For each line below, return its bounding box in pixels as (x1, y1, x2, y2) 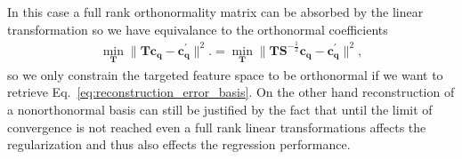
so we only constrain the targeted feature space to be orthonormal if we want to (7, 65, 443, 83)
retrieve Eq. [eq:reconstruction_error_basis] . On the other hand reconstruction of (7, 83, 455, 101)
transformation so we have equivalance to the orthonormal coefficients (7, 20, 388, 38)
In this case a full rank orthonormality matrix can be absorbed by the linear (7, 3, 424, 20)
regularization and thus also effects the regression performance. (7, 135, 351, 154)
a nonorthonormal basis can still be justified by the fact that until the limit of (7, 99, 433, 118)
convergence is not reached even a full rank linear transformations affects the (7, 117, 426, 136)
